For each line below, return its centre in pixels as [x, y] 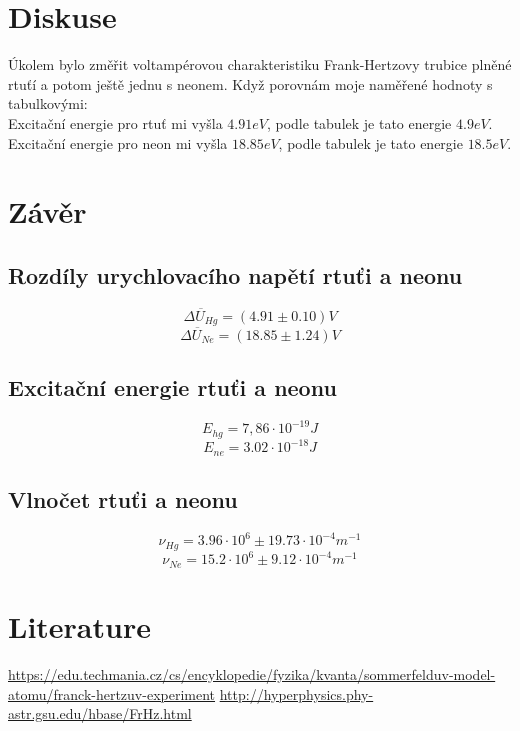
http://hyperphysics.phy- [296, 693]
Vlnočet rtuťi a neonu [123, 499]
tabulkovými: [48, 103]
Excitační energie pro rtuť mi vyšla [115, 122]
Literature [79, 625]
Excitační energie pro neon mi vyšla [118, 142]
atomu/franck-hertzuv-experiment [112, 693]
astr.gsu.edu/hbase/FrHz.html [100, 713]
